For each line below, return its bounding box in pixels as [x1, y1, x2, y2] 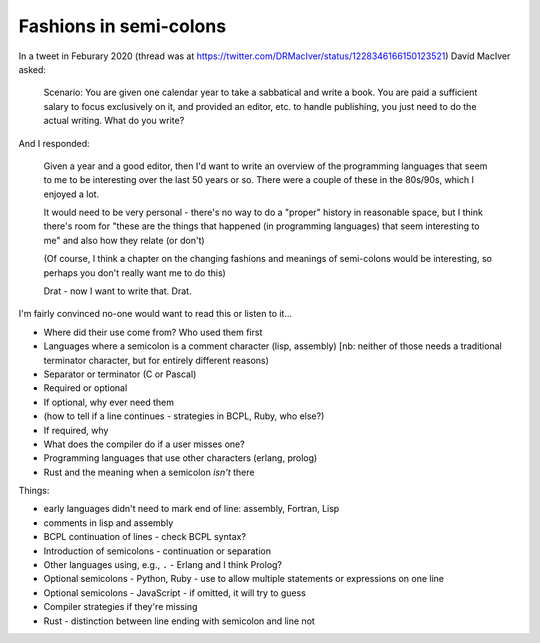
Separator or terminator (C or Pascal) [43, 368, 197, 380]
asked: [18, 63, 47, 75]
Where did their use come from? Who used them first [43, 326, 263, 338]
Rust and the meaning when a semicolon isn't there [43, 466, 255, 478]
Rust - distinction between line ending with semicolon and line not [43, 615, 315, 627]
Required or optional [43, 382, 128, 394]
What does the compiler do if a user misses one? [43, 438, 245, 450]
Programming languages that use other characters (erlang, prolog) [43, 452, 318, 464]
